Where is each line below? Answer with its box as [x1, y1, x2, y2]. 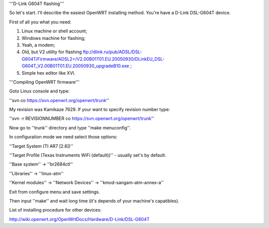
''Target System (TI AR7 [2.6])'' [9, 143, 73, 149]
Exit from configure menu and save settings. [9, 189, 100, 195]
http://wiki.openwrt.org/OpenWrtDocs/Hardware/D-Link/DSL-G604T [9, 216, 150, 222]
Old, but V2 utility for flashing [21, 49, 82, 55]
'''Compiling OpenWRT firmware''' [9, 79, 80, 85]
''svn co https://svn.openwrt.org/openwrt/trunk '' [9, 97, 109, 103]
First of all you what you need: [9, 19, 72, 25]
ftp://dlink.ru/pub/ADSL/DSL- [83, 49, 142, 55]
